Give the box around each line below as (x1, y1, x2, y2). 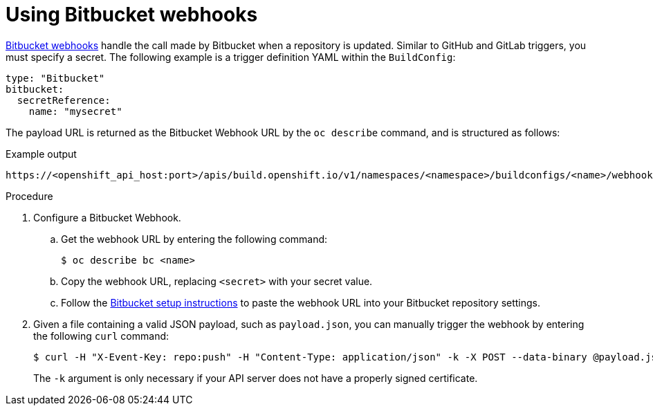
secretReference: (17, 94, 111, 106)
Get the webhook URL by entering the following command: (61, 232, 328, 245)
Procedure (6, 190, 53, 202)
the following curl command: (33, 329, 169, 342)
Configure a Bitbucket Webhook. (33, 211, 181, 223)
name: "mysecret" (28, 105, 122, 117)
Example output (6, 147, 77, 160)
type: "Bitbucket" (6, 72, 105, 84)
